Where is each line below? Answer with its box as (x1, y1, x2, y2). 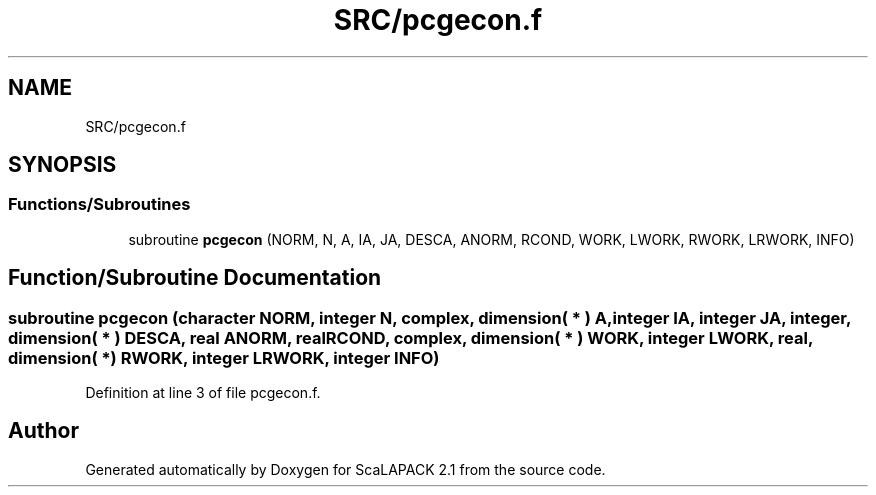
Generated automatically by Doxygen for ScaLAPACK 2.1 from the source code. (85, 460, 606, 478)
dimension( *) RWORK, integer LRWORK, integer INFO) (8, 347, 440, 368)
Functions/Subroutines (8, 194, 191, 215)
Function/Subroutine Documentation (8, 265, 382, 291)
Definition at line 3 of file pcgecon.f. (85, 384, 321, 402)
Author (8, 418, 79, 444)
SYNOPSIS (8, 152, 117, 178)
